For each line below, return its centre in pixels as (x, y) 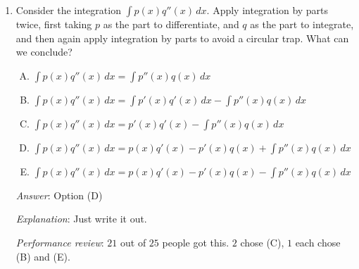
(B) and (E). (43, 256)
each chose (318, 242)
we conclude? (44, 52)
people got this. (196, 242)
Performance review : (60, 242)
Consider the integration (68, 10)
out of (133, 242)
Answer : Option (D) (59, 195)
